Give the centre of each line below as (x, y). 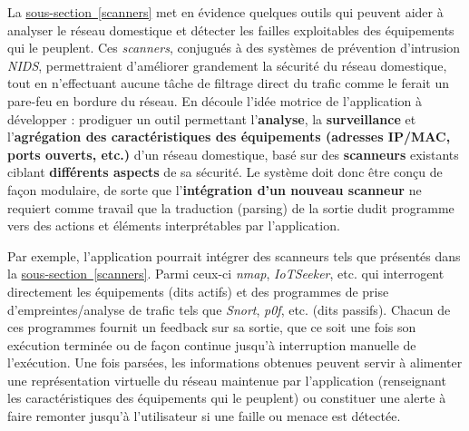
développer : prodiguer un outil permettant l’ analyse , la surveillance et (212, 118)
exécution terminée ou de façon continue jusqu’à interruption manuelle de (212, 344)
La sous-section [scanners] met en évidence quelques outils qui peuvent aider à (225, 12)
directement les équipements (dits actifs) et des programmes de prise (198, 291)
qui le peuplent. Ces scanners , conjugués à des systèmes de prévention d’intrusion (234, 48)
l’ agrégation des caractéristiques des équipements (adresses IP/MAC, (229, 137)
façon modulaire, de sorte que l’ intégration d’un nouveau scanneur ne (215, 189)
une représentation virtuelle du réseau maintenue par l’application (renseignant (227, 380)
